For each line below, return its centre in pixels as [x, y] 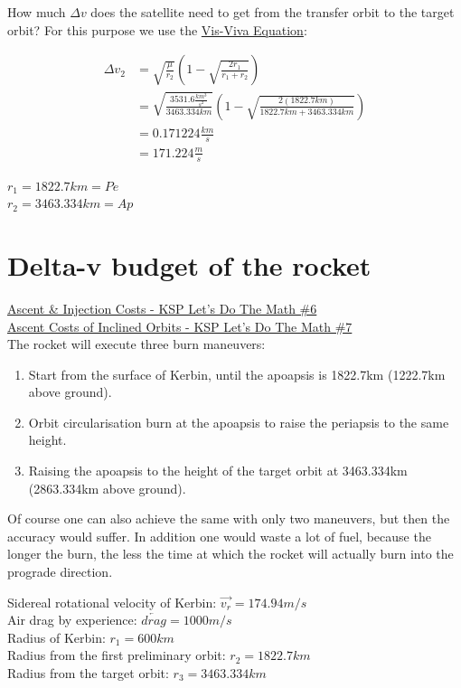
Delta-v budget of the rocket [189, 264]
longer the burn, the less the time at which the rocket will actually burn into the [230, 554]
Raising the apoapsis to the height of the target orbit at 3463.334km [218, 471]
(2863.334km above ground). [107, 488]
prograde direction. [60, 572]
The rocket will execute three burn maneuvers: [136, 344]
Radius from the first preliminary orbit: [117, 655]
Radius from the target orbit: [88, 673]
